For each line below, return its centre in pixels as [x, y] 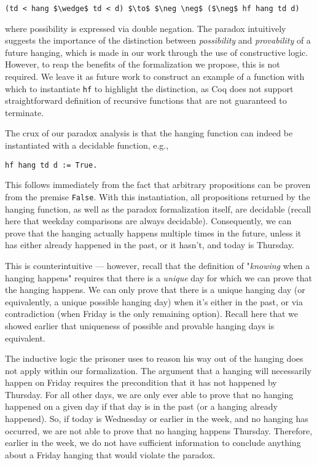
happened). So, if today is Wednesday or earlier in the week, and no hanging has [157, 419]
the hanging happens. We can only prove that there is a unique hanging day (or [155, 290]
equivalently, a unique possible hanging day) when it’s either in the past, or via [154, 301]
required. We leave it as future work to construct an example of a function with [155, 76]
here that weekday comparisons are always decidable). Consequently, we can [148, 221]
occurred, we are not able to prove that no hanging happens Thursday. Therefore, [159, 430]
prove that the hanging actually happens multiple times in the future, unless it [153, 233]
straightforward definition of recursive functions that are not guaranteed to [146, 100]
